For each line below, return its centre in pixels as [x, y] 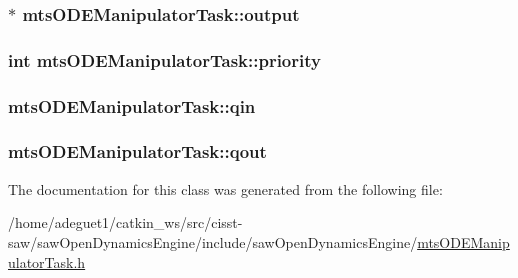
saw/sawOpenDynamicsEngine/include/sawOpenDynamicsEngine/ [213, 241]
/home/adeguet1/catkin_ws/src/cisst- [125, 222]
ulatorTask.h [47, 261]
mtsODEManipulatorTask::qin [132, 105]
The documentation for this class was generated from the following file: [225, 188]
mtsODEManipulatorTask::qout [137, 151]
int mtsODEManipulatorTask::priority [164, 59]
